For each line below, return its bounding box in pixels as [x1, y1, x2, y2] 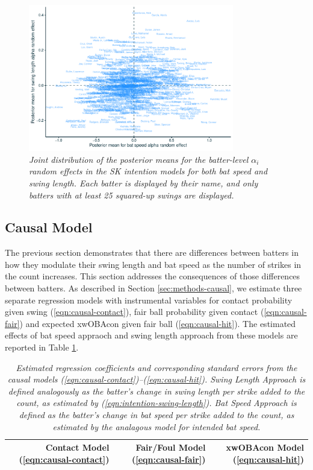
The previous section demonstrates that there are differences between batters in [5, 246, 299, 259]
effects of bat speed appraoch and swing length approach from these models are [5, 329, 298, 341]
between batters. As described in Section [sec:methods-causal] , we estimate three [5, 282, 302, 294]
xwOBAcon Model [226, 441, 304, 454]
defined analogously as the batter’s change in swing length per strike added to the [8, 384, 305, 397]
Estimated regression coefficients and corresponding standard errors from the [16, 361, 297, 373]
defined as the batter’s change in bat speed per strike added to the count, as [19, 408, 294, 421]
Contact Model [45, 441, 110, 454]
